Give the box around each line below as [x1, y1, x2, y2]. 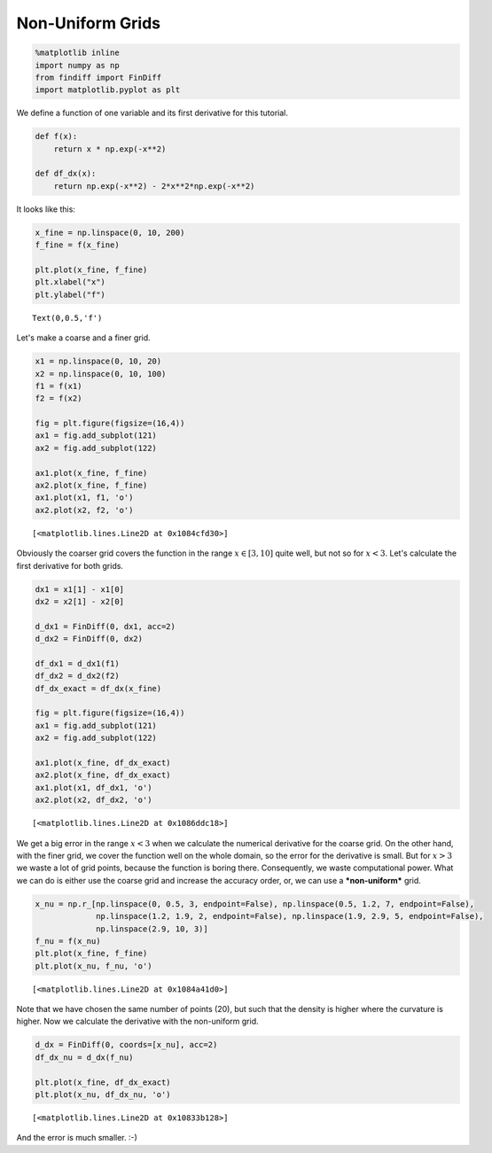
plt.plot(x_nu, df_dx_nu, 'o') [35, 1090, 172, 1099]
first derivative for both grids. [16, 560, 124, 571]
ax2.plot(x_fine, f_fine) [35, 480, 148, 491]
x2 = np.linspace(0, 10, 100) [35, 369, 167, 378]
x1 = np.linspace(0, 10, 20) [35, 356, 162, 367]
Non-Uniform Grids [16, 13, 161, 33]
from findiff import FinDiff [35, 72, 162, 82]
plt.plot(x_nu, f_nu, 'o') [35, 961, 152, 970]
